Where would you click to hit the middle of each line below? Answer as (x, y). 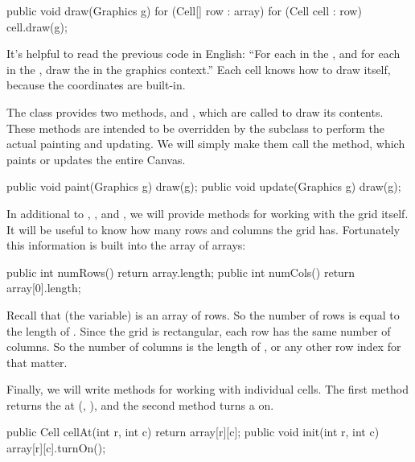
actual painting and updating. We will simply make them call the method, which (206, 144)
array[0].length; (44, 288)
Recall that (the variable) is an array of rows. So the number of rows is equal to (203, 314)
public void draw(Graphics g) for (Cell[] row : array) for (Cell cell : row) (184, 10)
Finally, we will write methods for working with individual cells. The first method (207, 389)
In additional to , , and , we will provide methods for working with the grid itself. (207, 213)
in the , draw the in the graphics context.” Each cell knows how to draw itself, (199, 69)
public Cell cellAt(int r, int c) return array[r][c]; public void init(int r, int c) (193, 432)
